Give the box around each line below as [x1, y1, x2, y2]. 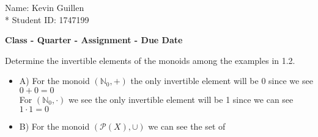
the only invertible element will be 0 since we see [130, 74, 313, 87]
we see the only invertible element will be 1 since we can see [68, 93, 294, 105]
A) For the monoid [19, 74, 90, 87]
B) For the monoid [19, 119, 90, 132]
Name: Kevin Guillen [5, 1, 84, 13]
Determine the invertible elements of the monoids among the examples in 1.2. [5, 54, 295, 66]
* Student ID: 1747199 [5, 13, 89, 26]
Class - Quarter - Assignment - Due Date [5, 33, 183, 46]
